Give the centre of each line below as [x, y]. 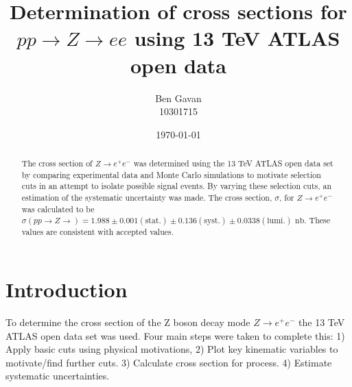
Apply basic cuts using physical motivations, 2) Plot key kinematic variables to [172, 349]
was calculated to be [58, 209]
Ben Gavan [178, 98]
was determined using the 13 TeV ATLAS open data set [233, 163]
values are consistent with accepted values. [98, 232]
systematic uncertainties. [58, 376]
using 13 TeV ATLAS [237, 38]
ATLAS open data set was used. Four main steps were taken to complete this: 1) [175, 335]
